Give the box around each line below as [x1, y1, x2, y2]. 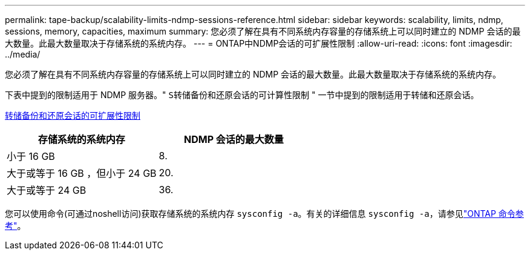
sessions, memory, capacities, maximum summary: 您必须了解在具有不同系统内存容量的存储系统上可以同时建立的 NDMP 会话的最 [5, 26, 521, 36]
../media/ [5, 49, 41, 59]
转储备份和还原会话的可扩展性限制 [5, 110, 140, 121]
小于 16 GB [7, 150, 55, 162]
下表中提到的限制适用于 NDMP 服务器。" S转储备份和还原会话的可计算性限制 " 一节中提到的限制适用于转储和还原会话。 [5, 90, 479, 100]
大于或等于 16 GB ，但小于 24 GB [7, 167, 157, 179]
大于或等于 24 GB [7, 184, 87, 196]
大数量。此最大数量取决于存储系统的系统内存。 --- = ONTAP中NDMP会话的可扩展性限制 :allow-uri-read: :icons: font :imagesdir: [5, 38, 512, 48]
